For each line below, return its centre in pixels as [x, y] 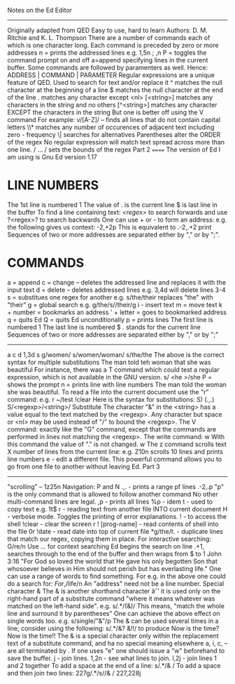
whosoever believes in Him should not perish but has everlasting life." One [114, 568]
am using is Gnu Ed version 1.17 [52, 157]
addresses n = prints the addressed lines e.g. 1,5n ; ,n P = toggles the [107, 53]
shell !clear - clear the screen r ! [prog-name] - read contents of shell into [113, 524]
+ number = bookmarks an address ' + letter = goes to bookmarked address [117, 312]
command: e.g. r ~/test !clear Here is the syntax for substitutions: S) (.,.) [111, 399]
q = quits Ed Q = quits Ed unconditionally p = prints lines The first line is [110, 319]
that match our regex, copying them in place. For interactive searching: [109, 539]
